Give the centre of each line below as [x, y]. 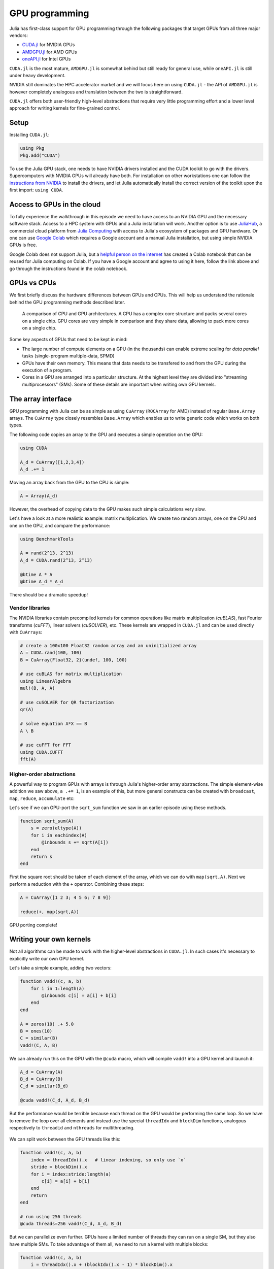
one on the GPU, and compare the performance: [60, 525]
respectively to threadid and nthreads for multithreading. [72, 1128]
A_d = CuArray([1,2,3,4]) [52, 462]
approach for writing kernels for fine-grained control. [65, 108]
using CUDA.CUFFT [42, 752]
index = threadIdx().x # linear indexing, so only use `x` [108, 1160]
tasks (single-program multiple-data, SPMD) [68, 356]
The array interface [41, 399]
